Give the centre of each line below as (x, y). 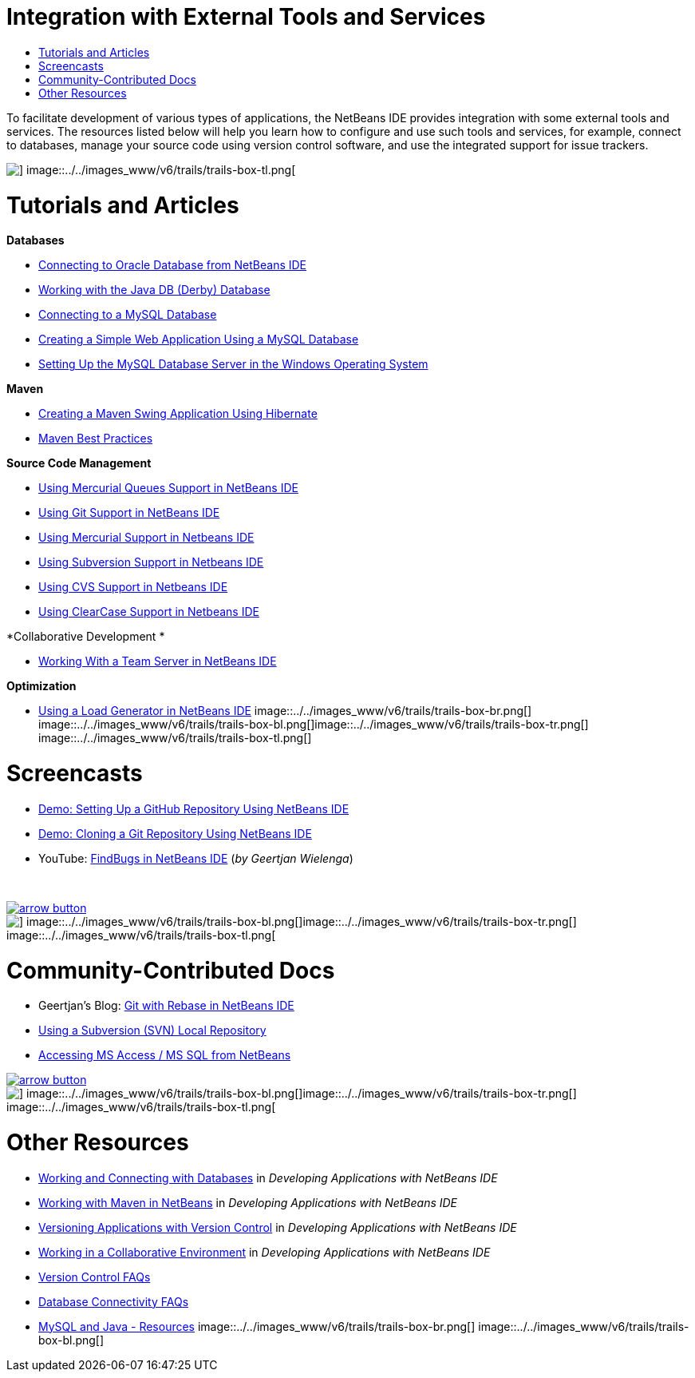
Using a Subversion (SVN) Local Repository (152, 1031)
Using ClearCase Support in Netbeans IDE (149, 612)
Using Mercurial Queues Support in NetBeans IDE (168, 488)
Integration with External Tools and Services (246, 17)
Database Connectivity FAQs (114, 1301)
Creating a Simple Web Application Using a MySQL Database (199, 340)
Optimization (41, 686)
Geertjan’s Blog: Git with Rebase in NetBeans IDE (166, 1006)
